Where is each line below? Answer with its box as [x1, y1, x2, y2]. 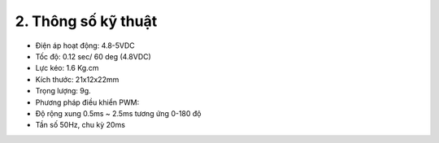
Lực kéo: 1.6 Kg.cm [35, 63, 99, 73]
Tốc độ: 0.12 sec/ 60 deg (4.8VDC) [35, 51, 152, 61]
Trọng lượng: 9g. [35, 86, 91, 96]
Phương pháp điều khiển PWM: [35, 97, 140, 107]
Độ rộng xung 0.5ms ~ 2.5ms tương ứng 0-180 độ [35, 108, 202, 118]
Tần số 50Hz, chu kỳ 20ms [35, 120, 126, 130]
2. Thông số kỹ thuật [15, 12, 158, 30]
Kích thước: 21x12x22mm [35, 74, 120, 84]
